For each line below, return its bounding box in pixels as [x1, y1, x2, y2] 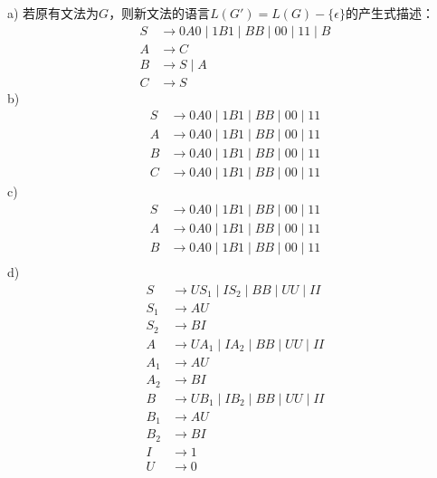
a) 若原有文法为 [7, 4, 100, 22]
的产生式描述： [346, 4, 435, 22]
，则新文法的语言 [109, 4, 211, 22]
